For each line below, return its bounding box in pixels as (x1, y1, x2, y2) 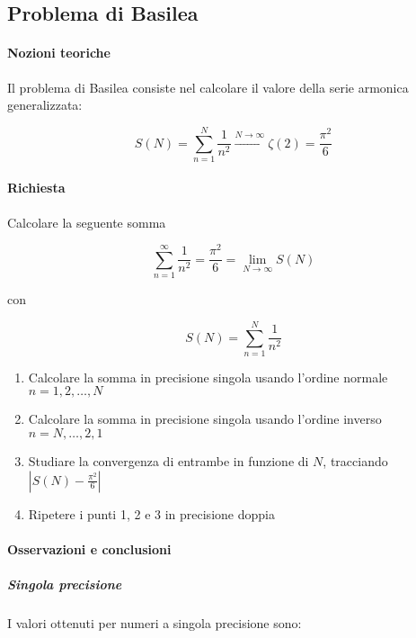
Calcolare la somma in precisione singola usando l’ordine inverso (28, 409, 382, 428)
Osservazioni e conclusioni (7, 539, 172, 558)
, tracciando (323, 452, 388, 471)
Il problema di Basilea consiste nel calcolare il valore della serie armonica (7, 77, 409, 96)
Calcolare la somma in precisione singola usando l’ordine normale (28, 367, 388, 386)
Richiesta (7, 178, 66, 197)
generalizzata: (7, 95, 83, 114)
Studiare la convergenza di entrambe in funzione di (28, 452, 309, 471)
